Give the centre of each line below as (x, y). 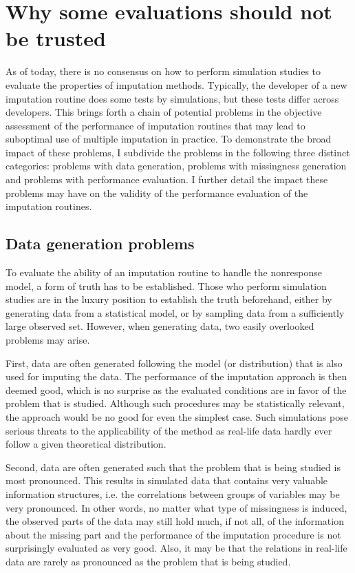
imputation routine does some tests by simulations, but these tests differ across (172, 98)
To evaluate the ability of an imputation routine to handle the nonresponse (164, 272)
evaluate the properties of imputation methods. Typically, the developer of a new (176, 84)
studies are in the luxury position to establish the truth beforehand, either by (169, 299)
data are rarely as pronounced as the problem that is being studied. (148, 561)
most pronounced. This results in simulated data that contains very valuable (167, 480)
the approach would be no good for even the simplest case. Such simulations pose (177, 416)
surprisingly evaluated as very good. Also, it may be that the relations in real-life (176, 548)
